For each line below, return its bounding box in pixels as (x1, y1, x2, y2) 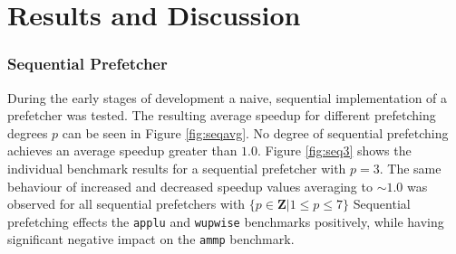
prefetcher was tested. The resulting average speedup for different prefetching (7, 106, 436, 125)
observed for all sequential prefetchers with (7, 194, 246, 213)
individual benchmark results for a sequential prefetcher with (7, 158, 346, 177)
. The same (379, 158, 441, 177)
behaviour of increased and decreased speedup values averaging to (7, 176, 373, 195)
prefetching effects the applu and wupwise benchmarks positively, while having (7, 212, 444, 230)
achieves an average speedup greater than (7, 141, 238, 160)
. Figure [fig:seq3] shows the (257, 141, 412, 160)
